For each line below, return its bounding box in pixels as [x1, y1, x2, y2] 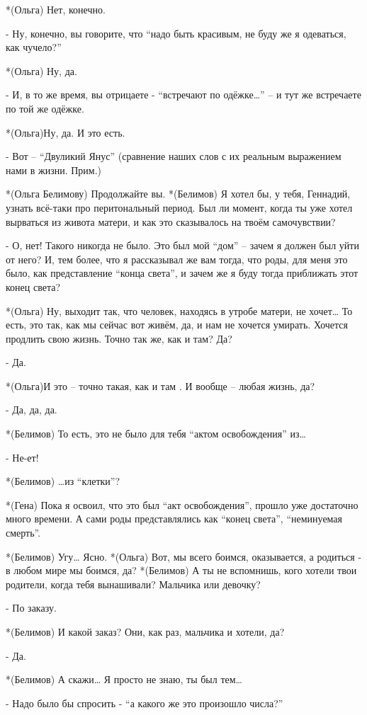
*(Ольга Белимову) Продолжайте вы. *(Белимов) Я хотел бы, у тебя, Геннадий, [6, 186, 351, 201]
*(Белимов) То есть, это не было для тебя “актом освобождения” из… [6, 426, 306, 441]
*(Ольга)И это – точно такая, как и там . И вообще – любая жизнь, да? [6, 378, 315, 393]
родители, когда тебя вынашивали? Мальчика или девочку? [6, 576, 261, 591]
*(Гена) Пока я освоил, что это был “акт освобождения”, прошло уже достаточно [6, 497, 358, 512]
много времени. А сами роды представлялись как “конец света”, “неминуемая [6, 511, 343, 526]
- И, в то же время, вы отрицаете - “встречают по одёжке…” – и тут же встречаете [6, 87, 361, 102]
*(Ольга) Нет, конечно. [6, 2, 106, 16]
